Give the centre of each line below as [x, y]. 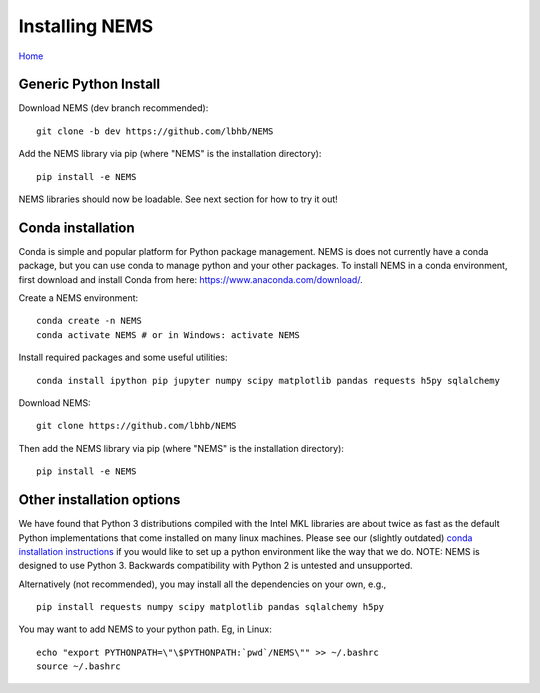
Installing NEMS [86, 26]
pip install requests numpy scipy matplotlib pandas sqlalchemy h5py [210, 607]
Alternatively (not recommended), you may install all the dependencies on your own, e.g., [202, 584]
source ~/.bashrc [78, 666]
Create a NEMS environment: [78, 298]
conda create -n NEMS [89, 321]
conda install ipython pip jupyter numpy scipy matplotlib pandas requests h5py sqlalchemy [268, 380]
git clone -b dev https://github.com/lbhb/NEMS [155, 131]
